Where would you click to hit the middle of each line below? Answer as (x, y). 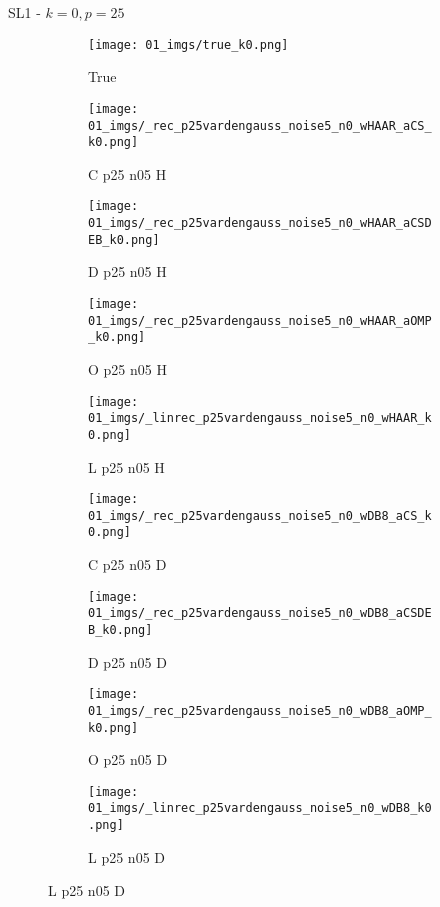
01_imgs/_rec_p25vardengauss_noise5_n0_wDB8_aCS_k (260, 515)
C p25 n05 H (127, 173)
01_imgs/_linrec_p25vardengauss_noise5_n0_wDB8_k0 (260, 808)
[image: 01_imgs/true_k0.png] (188, 44)
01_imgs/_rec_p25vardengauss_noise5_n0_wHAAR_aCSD (260, 223)
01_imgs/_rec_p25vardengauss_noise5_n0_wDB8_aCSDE (260, 613)
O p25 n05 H (127, 368)
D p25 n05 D (127, 661)
